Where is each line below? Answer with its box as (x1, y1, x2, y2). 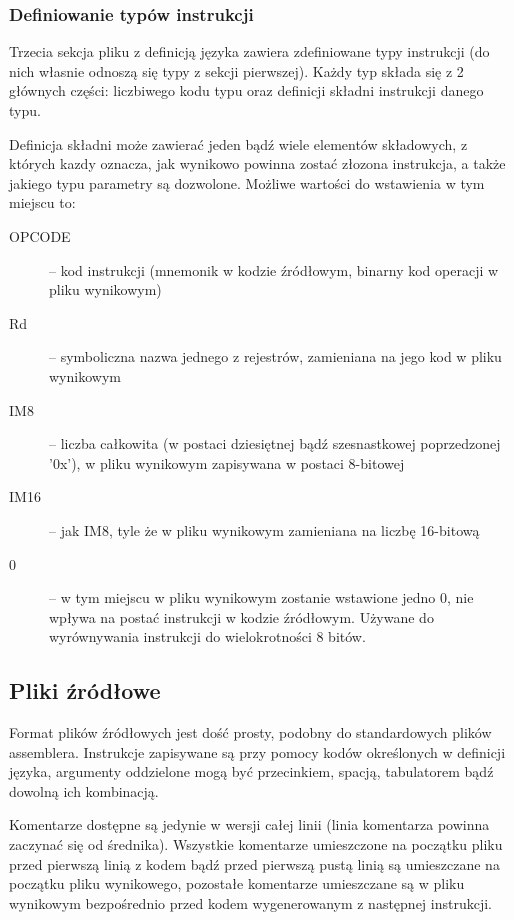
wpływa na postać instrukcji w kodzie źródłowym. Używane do (49, 606, 434, 627)
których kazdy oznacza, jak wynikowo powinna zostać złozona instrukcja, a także (9, 153, 506, 174)
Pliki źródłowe (9, 675, 161, 706)
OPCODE (9, 225, 71, 246)
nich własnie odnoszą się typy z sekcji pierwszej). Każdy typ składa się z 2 (9, 60, 464, 81)
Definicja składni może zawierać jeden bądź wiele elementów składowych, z (9, 133, 468, 154)
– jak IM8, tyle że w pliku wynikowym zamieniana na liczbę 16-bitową (49, 519, 480, 540)
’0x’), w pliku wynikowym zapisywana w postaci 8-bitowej (49, 452, 405, 473)
